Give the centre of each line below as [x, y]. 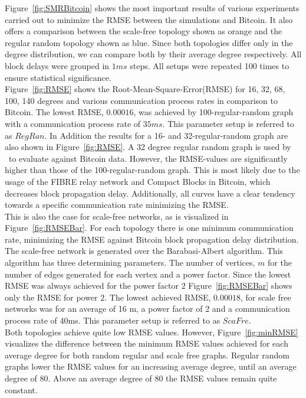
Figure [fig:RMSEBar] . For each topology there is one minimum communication [149, 228]
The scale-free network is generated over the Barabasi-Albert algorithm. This [144, 251]
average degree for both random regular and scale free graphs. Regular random [147, 355]
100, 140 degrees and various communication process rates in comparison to [142, 100]
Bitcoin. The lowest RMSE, [54, 112]
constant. [21, 389]
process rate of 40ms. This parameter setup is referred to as [113, 320]
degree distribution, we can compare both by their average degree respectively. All [153, 54]
